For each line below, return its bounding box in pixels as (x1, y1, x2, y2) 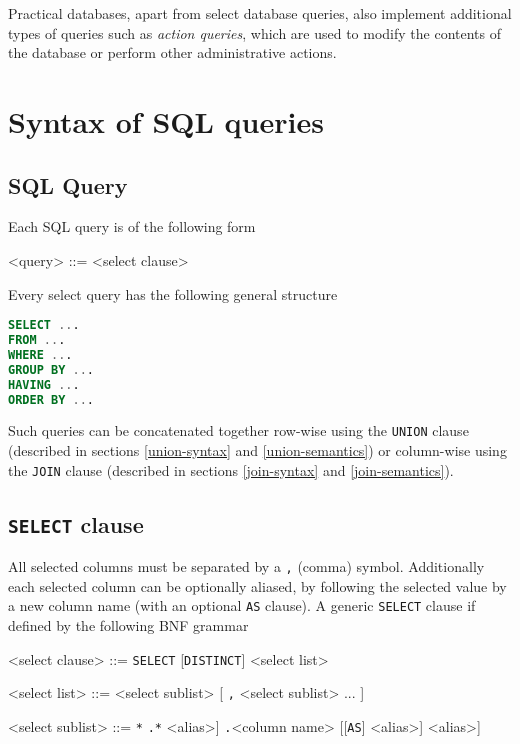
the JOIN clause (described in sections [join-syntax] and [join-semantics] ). (8, 459, 454, 480)
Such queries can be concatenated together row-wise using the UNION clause (8, 420, 469, 441)
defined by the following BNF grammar (8, 614, 249, 635)
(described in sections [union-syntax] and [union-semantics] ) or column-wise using (8, 440, 507, 461)
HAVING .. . (8, 377, 80, 392)
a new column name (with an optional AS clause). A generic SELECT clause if (8, 595, 476, 616)
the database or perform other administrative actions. (8, 42, 337, 63)
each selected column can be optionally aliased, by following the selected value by (8, 575, 507, 596)
